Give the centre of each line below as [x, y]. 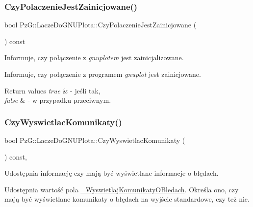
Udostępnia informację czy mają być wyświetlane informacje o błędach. [112, 173]
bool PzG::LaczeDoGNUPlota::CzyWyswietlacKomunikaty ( [95, 140]
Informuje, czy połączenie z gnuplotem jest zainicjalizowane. [94, 57]
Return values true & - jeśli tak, [52, 90]
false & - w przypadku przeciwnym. [58, 100]
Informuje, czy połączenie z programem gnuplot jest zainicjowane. [103, 74]
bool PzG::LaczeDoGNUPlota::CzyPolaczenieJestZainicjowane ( [101, 25]
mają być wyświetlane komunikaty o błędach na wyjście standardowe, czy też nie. [127, 199]
